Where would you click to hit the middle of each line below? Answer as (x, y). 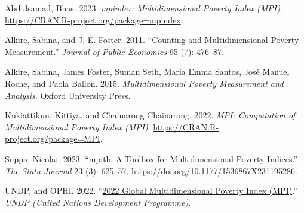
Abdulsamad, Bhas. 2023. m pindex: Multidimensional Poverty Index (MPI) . (144, 8)
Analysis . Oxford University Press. (68, 95)
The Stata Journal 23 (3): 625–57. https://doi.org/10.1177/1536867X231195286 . (151, 170)
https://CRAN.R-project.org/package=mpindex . (94, 19)
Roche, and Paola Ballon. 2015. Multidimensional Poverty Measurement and (145, 83)
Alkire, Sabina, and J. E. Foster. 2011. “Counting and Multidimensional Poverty (152, 40)
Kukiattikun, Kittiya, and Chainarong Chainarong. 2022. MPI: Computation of (150, 115)
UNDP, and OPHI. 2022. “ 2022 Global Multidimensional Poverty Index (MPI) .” (151, 191)
